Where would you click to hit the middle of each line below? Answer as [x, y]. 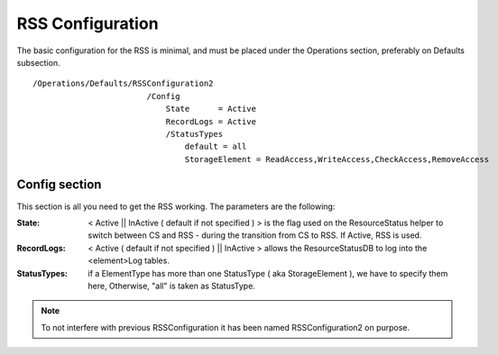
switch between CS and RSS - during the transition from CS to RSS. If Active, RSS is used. [255, 235]
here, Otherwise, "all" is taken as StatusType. [172, 286]
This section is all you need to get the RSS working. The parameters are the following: [176, 206]
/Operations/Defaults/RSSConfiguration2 [123, 84]
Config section [59, 185]
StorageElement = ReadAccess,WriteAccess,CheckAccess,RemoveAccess [337, 159]
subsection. [38, 62]
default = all [216, 147]
